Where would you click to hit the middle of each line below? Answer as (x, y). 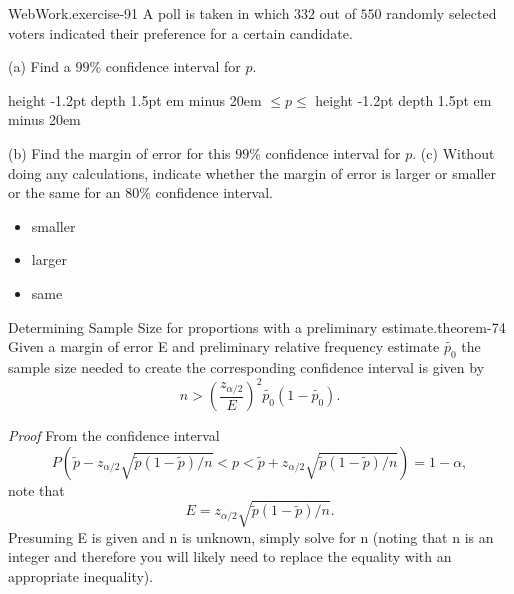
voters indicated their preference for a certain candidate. (180, 32)
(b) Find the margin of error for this (119, 152)
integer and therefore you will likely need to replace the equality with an (230, 556)
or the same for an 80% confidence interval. (141, 192)
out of (337, 13)
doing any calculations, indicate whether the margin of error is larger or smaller (252, 172)
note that (36, 489)
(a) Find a (39, 66)
